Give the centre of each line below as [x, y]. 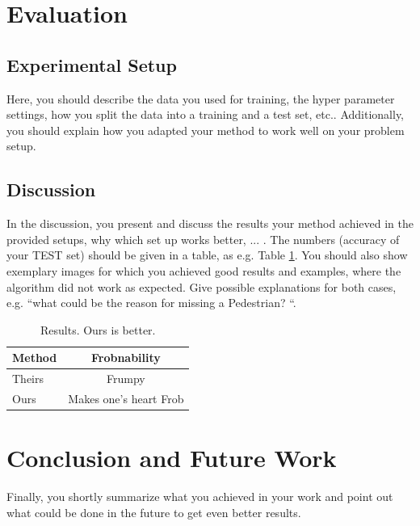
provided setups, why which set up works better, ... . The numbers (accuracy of [203, 239]
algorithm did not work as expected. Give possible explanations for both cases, [202, 286]
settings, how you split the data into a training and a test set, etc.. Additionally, [206, 114]
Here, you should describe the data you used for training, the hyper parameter [201, 98]
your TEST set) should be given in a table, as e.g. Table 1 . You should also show [207, 255]
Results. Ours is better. [98, 329]
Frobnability [126, 358]
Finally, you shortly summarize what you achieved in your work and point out [200, 497]
